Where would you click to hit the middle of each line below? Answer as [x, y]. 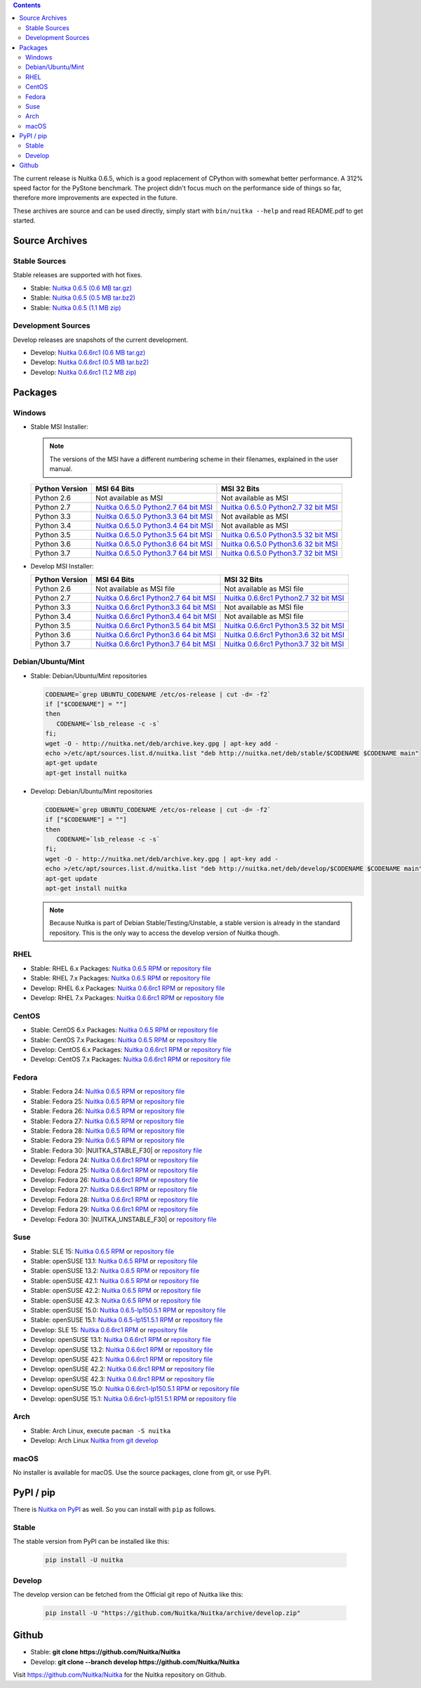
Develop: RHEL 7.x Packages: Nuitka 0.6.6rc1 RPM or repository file [127, 997]
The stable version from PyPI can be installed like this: [91, 1541]
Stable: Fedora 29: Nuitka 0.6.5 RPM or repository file [108, 1141]
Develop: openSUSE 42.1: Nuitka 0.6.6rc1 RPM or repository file [122, 1359]
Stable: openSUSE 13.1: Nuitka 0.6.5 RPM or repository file [114, 1261]
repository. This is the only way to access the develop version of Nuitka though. [165, 933]
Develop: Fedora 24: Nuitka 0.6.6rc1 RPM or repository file [114, 1160]
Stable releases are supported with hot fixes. [78, 275]
